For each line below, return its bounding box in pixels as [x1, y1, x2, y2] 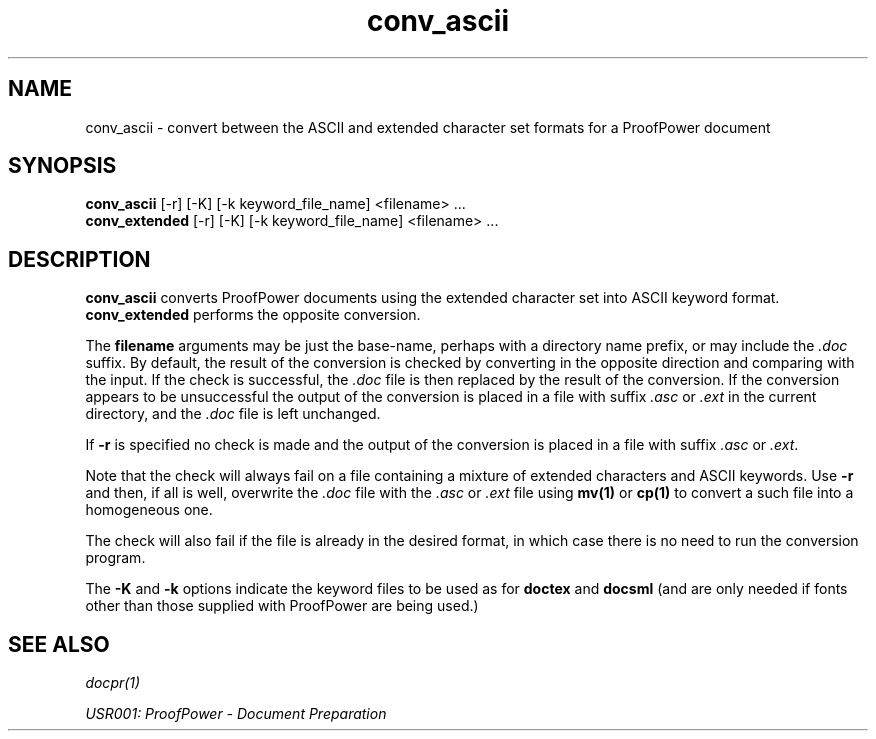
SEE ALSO [8, 631, 110, 657]
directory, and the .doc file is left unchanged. [85, 405, 381, 423]
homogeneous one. [85, 501, 213, 519]
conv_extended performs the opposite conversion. [85, 306, 421, 324]
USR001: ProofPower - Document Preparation [85, 705, 387, 723]
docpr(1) [85, 674, 141, 692]
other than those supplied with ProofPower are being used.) [85, 597, 479, 615]
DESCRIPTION [8, 246, 151, 272]
